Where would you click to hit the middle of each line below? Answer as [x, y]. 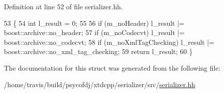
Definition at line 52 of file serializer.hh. [64, 6]
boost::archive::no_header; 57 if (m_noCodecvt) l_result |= [94, 32]
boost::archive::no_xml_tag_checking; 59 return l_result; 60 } [98, 51]
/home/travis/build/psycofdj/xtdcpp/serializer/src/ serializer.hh [100, 84]
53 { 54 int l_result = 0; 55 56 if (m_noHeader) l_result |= [94, 23]
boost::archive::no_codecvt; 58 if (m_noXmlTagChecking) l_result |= [109, 42]
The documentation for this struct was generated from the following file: [112, 67]
